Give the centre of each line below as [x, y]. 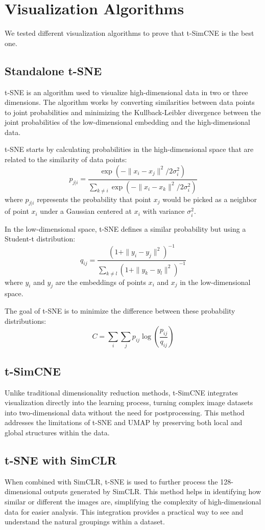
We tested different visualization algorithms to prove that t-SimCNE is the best [129, 33]
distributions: [26, 321]
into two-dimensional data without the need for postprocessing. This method [125, 412]
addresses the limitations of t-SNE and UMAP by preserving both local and [124, 422]
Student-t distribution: [40, 239]
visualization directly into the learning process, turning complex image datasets [129, 402]
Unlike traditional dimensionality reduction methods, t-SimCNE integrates [122, 392]
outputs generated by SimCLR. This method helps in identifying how [153, 491]
